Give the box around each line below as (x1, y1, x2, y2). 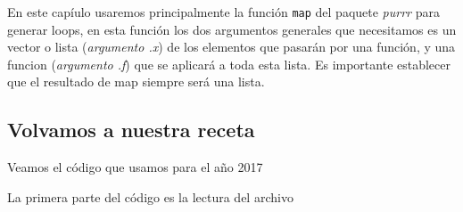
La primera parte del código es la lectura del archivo (7, 187, 294, 206)
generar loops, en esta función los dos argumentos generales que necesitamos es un (7, 20, 457, 38)
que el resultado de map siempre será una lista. (7, 72, 265, 91)
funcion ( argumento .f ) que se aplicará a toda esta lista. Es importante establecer (7, 54, 451, 73)
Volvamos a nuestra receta (7, 116, 255, 143)
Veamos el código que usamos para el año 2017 (7, 158, 263, 176)
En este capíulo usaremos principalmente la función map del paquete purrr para (7, 3, 440, 20)
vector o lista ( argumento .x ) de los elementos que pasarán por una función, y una (7, 37, 456, 56)
